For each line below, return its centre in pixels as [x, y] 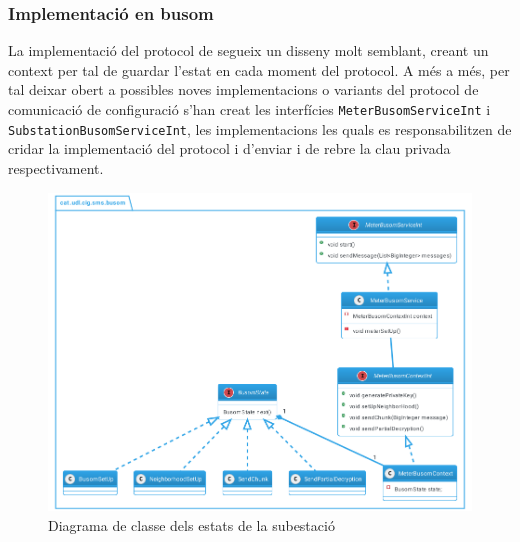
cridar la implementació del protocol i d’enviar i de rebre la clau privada [229, 148]
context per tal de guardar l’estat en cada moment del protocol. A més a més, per [259, 69]
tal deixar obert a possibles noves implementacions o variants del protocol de [243, 89]
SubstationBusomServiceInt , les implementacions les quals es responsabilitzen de [260, 128]
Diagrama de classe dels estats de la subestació [191, 524]
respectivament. [56, 167]
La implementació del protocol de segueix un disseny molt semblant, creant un [248, 50]
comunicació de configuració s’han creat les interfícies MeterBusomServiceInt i [249, 109]
